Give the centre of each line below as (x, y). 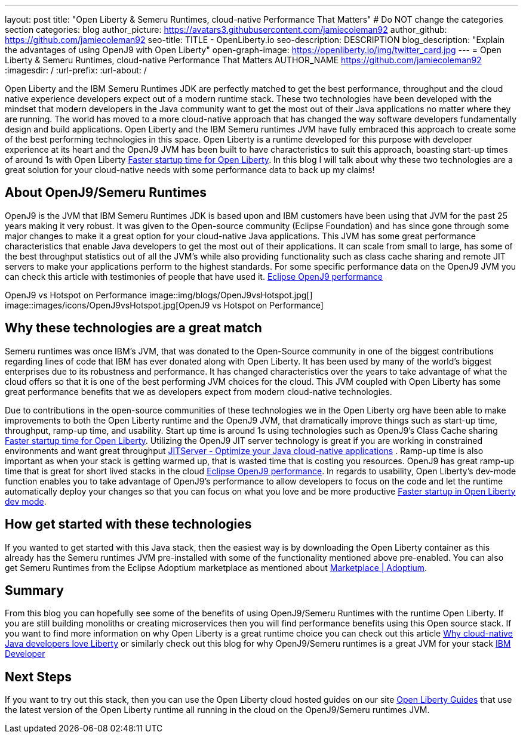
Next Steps (38, 677)
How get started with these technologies (128, 524)
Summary (34, 590)
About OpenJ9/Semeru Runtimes (106, 193)
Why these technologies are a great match (133, 328)
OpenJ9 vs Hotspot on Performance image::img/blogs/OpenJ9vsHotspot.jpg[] (159, 295)
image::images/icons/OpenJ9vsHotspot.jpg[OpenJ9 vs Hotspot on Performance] (164, 305)
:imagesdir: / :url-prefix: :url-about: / (76, 70)
